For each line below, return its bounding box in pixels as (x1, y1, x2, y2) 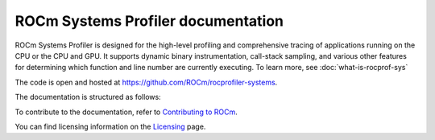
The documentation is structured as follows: (14, 93, 161, 102)
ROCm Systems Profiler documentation (14, 12, 284, 30)
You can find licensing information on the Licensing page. (14, 121, 206, 131)
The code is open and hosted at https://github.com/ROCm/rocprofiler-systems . (14, 77, 278, 87)
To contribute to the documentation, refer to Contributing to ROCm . (14, 107, 238, 117)
